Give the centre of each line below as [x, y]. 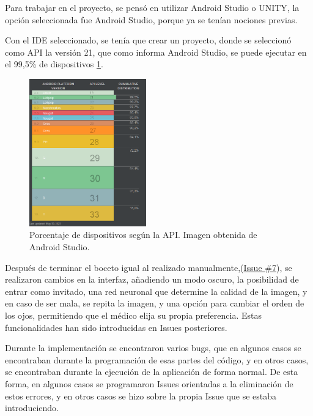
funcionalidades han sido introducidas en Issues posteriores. [116, 327]
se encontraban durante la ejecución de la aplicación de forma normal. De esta [152, 372]
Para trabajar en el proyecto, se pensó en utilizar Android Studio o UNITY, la [152, 7]
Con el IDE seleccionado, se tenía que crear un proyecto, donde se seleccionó [148, 40]
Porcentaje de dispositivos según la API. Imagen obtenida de [143, 235]
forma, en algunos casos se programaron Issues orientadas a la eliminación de [149, 384]
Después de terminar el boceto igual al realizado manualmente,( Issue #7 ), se [149, 267]
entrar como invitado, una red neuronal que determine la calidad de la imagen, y [156, 291]
